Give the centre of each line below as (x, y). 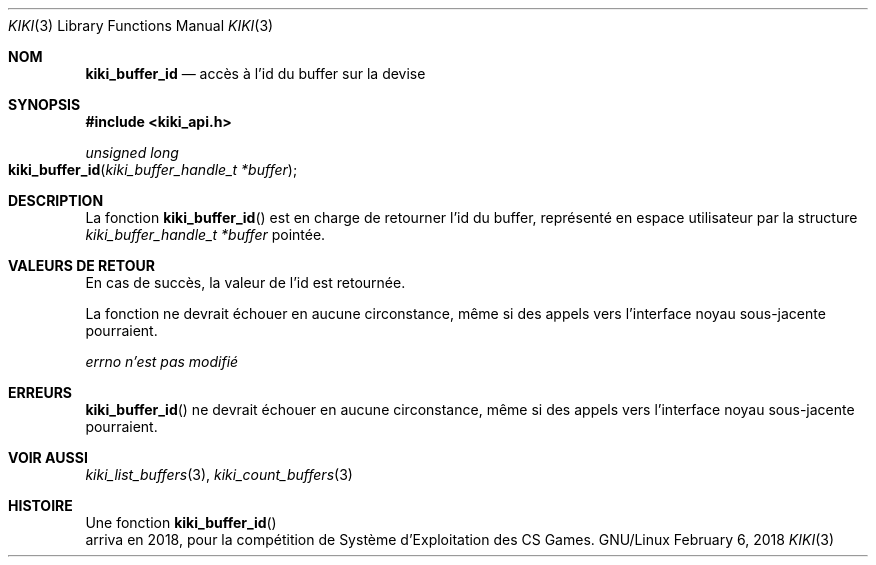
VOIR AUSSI (48, 457)
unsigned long (132, 152)
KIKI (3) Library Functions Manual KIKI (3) (141, 25)
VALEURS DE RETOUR (81, 265)
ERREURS (40, 392)
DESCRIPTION (56, 200)
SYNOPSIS (44, 104)
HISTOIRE (40, 505)
